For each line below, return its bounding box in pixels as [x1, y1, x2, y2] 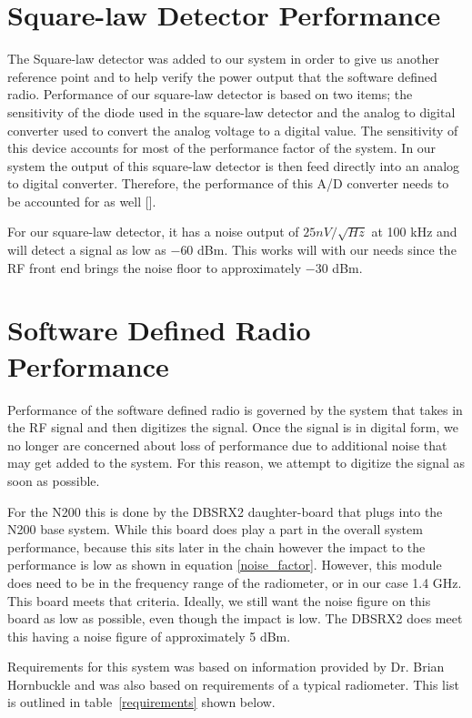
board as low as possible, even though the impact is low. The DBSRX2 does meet [7, 609, 463, 628]
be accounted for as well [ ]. [7, 191, 156, 210]
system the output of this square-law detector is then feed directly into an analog [7, 156, 460, 175]
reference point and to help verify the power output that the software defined [7, 66, 437, 86]
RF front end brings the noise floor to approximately [7, 258, 302, 277]
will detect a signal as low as [7, 240, 166, 259]
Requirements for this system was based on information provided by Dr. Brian [7, 657, 445, 676]
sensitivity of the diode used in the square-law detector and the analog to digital [7, 102, 456, 121]
